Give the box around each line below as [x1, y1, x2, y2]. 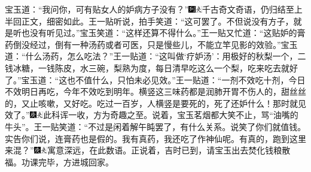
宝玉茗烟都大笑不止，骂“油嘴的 [177, 108, 298, 121]
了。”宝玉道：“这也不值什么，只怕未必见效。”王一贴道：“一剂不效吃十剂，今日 [5, 73, 306, 86]
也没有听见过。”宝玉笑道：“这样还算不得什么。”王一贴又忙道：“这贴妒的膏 [21, 26, 306, 39]
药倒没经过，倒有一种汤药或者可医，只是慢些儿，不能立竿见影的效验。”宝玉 [5, 38, 298, 50]
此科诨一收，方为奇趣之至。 [43, 108, 153, 121]
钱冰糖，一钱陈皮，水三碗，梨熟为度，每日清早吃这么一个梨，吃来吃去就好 [5, 61, 298, 74]
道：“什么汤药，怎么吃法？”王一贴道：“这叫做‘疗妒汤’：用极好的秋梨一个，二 [5, 50, 306, 62]
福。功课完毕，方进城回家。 [5, 155, 114, 168]
